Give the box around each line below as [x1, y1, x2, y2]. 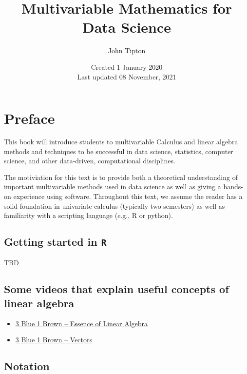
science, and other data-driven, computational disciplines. [4, 156, 175, 166]
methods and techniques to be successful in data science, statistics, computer [4, 146, 233, 156]
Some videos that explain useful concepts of [4, 281, 229, 296]
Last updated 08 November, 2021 [77, 71, 176, 81]
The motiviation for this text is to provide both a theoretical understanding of [4, 172, 238, 182]
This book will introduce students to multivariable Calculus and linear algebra [4, 137, 238, 147]
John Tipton [108, 45, 146, 56]
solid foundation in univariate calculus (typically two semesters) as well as [4, 200, 225, 211]
